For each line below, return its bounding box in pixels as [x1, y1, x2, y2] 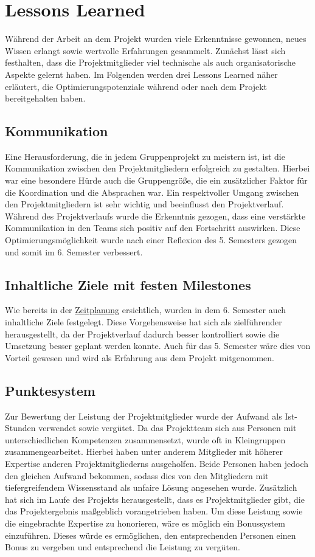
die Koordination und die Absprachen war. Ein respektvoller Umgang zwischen [5, 185, 299, 198]
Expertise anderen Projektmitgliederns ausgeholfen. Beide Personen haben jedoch [5, 457, 309, 469]
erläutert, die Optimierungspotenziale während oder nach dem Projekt [5, 80, 268, 92]
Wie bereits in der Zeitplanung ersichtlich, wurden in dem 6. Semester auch [5, 303, 286, 316]
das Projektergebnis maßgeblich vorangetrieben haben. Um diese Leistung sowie [5, 505, 303, 517]
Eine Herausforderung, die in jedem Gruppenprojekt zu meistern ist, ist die [5, 150, 285, 162]
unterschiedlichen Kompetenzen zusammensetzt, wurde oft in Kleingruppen [5, 433, 286, 446]
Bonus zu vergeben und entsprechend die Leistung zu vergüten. [5, 541, 240, 553]
